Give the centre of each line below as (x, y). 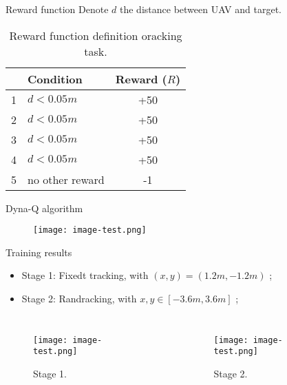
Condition (55, 79)
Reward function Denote (57, 9)
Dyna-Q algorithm (44, 208)
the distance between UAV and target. (201, 9)
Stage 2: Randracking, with (79, 299)
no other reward (66, 179)
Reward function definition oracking (96, 35)
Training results (39, 252)
